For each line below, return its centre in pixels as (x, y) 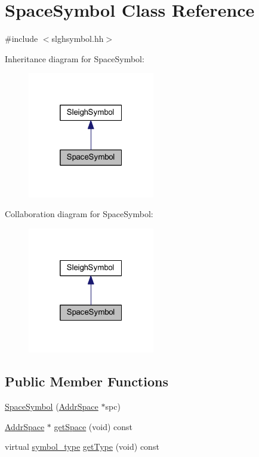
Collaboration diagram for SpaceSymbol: (79, 214)
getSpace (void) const (93, 426)
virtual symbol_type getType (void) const (82, 447)
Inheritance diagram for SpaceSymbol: (75, 58)
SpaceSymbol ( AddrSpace (52, 406)
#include (21, 39)
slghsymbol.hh (78, 39)
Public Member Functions (87, 381)
